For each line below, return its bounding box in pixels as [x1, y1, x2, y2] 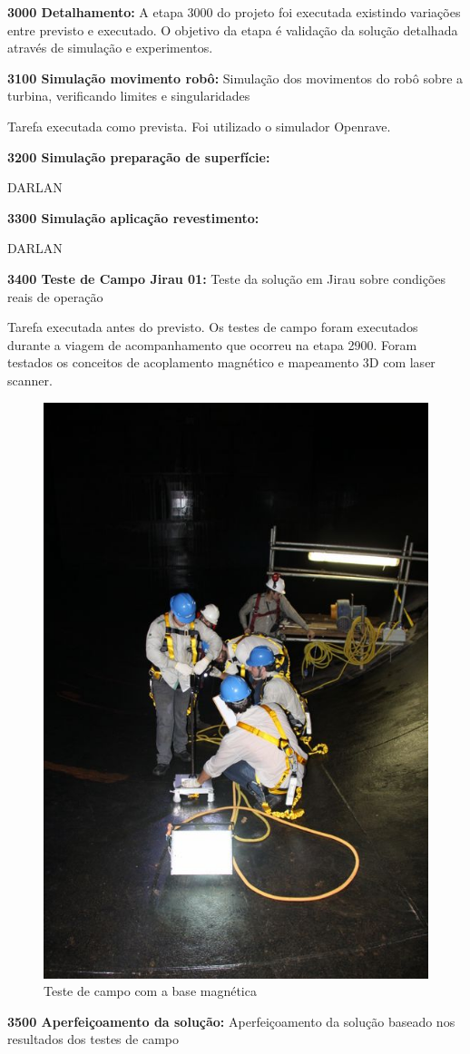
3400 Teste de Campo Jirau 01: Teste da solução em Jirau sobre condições [7, 268, 446, 288]
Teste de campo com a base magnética [44, 981, 257, 1000]
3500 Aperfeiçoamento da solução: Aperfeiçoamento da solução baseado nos [7, 1011, 455, 1030]
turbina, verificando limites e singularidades [7, 86, 250, 105]
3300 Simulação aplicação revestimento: [7, 208, 259, 227]
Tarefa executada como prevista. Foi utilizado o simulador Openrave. [7, 116, 391, 135]
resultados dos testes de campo [7, 1030, 179, 1049]
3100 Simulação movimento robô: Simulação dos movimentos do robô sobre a [7, 68, 464, 87]
